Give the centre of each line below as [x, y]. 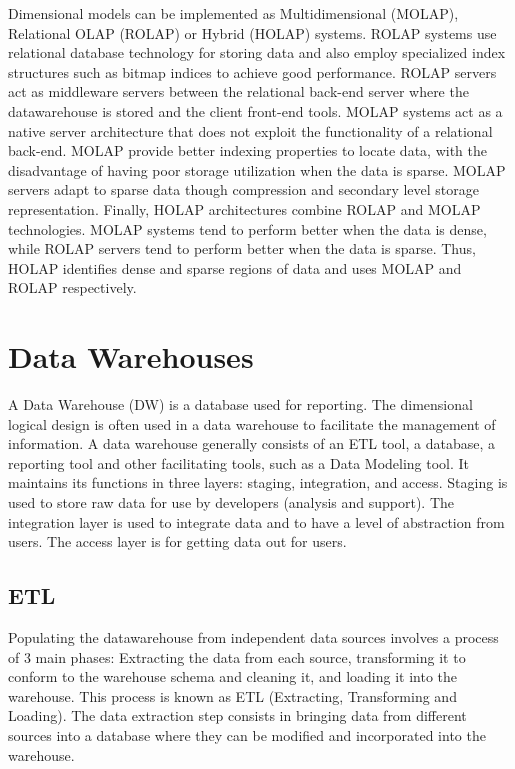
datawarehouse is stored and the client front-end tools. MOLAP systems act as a [255, 110]
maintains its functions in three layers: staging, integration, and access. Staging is [258, 482]
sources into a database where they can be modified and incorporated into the [247, 734]
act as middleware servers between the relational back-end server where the [238, 91]
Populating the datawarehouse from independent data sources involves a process [253, 636]
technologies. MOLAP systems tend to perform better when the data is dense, [247, 228]
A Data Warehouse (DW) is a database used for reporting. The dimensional [240, 404]
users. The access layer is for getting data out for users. [177, 541]
